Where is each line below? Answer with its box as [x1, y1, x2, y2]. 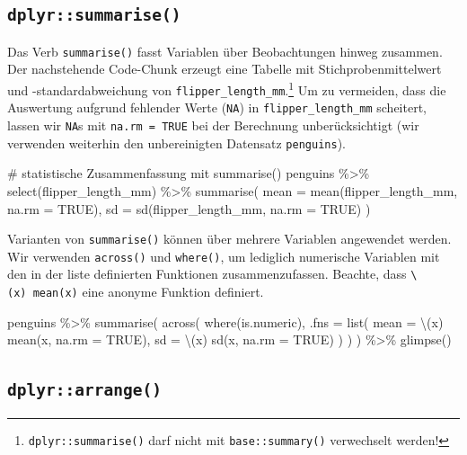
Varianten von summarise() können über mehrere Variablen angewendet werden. [7, 229, 452, 248]
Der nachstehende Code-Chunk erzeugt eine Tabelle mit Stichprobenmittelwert [7, 59, 442, 78]
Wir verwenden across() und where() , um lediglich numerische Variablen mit [7, 246, 440, 265]
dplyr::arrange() [7, 380, 162, 400]
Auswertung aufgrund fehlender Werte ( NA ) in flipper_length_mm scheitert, [7, 98, 427, 117]
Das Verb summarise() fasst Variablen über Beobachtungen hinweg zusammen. [7, 41, 443, 60]
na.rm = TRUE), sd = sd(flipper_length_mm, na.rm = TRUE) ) [7, 199, 371, 218]
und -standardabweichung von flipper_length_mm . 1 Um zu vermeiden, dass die [7, 78, 446, 99]
